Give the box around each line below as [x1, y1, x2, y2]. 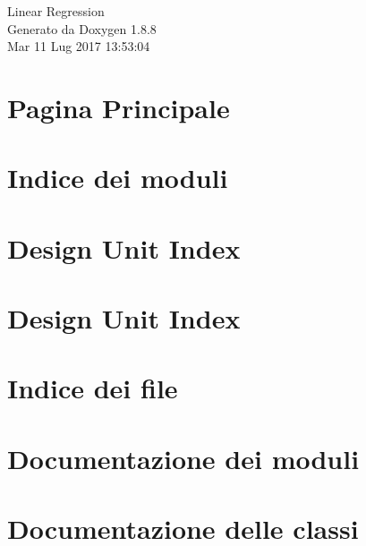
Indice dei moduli [7, 159, 228, 196]
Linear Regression [7, 2, 105, 20]
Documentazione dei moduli [7, 439, 360, 476]
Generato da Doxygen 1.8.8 [7, 19, 157, 38]
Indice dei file [7, 370, 178, 406]
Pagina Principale [7, 89, 230, 125]
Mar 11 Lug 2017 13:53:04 [7, 37, 150, 55]
